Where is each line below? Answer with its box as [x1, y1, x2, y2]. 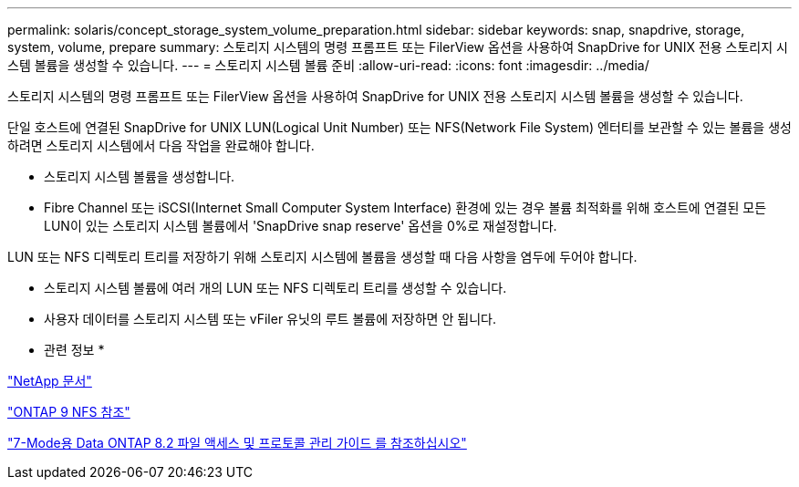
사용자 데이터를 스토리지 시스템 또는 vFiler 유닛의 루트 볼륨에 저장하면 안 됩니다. [44, 311, 496, 326]
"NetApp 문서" [7, 373, 92, 389]
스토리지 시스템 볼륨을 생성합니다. [44, 169, 235, 184]
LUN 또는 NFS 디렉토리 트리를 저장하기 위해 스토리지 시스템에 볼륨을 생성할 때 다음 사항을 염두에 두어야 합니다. [7, 249, 638, 264]
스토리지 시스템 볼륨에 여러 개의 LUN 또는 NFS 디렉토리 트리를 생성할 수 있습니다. [44, 280, 507, 295]
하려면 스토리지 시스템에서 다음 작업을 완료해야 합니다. [7, 138, 315, 153]
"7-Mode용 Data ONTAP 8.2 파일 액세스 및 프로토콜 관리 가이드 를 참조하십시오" [7, 435, 467, 451]
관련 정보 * [44, 342, 105, 357]
